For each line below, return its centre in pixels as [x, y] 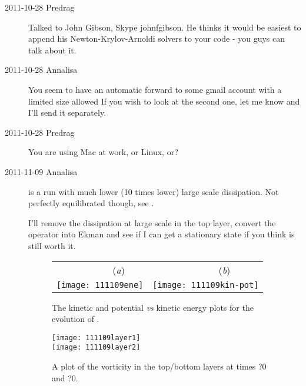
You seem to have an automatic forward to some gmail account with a [155, 89]
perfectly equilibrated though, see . [91, 203]
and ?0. [65, 377]
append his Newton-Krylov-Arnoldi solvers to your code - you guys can [157, 38]
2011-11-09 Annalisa [41, 171]
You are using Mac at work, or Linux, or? [103, 152]
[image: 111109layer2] [96, 348]
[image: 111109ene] [100, 285]
